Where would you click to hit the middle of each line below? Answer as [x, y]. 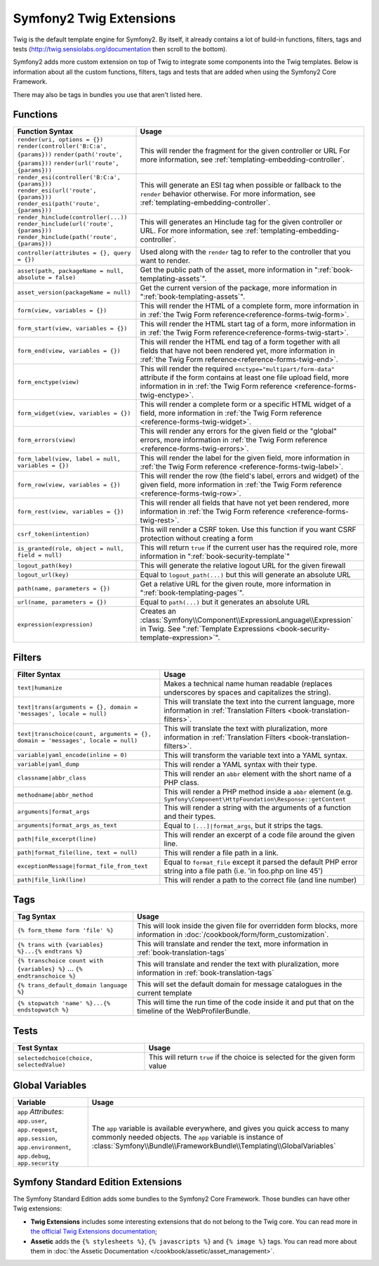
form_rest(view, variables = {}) [71, 511]
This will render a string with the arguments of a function [257, 807]
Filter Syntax [39, 674]
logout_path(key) [45, 566]
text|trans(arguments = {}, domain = [78, 707]
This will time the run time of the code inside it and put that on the [246, 1002]
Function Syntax [45, 131]
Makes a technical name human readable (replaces [248, 683]
